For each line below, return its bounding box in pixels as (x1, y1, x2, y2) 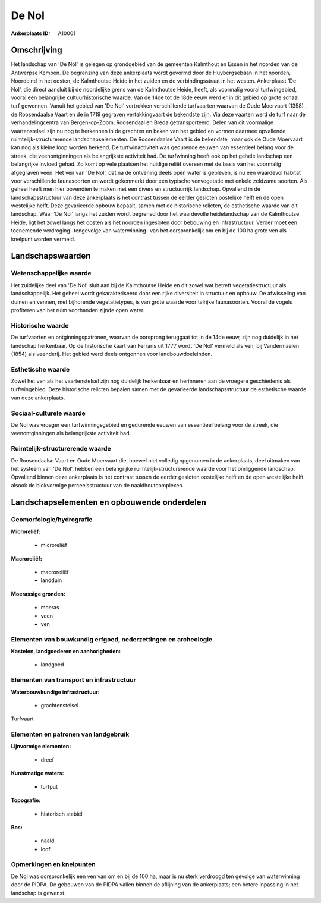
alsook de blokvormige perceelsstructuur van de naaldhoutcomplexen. (11, 482, 184, 489)
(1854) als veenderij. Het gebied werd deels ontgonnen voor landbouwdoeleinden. (11, 350, 213, 357)
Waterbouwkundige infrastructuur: (11, 688, 100, 696)
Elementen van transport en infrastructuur (11, 676, 136, 684)
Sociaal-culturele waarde (11, 409, 86, 417)
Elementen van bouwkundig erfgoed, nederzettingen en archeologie (11, 635, 213, 643)
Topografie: (11, 797, 41, 804)
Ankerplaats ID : (11, 30, 51, 37)
